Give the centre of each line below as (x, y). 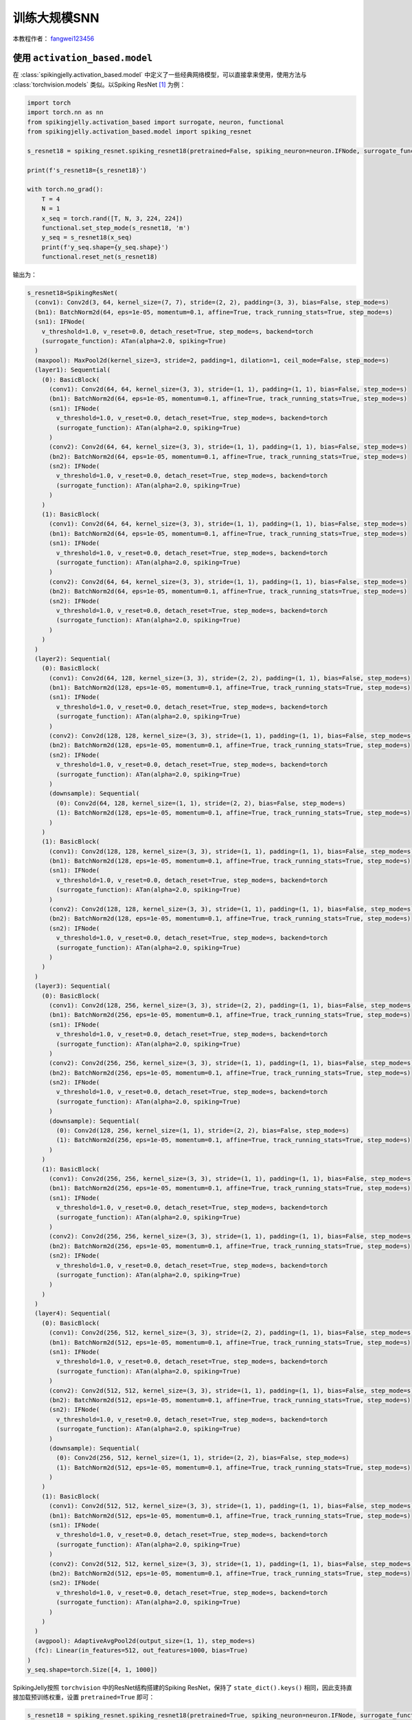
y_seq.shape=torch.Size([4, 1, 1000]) (92, 1669)
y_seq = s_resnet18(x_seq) (87, 238)
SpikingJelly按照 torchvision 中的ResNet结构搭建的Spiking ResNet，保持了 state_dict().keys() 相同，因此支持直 (183, 1687)
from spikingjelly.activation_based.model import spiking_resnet (139, 132)
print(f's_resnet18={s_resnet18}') (87, 170)
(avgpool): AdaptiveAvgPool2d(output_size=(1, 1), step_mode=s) (145, 1641)
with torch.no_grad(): (65, 190)
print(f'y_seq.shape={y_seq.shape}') (105, 247)
